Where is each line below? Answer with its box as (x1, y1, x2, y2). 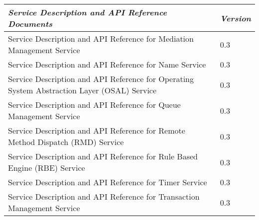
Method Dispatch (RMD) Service (8, 136, 124, 147)
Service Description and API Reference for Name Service (8, 59, 206, 70)
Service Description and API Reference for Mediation (8, 33, 194, 44)
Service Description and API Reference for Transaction (8, 191, 200, 202)
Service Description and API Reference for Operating (8, 73, 194, 84)
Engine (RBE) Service (8, 162, 85, 173)
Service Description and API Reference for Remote (8, 125, 185, 136)
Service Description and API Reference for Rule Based (8, 150, 198, 162)
